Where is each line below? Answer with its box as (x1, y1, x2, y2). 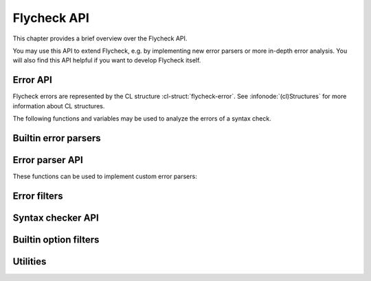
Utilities (12, 256, 47, 267)
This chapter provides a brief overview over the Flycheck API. (12, 34, 188, 42)
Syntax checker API (12, 212, 99, 223)
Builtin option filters (12, 234, 100, 245)
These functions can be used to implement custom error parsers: (12, 172, 197, 180)
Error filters (12, 190, 63, 201)
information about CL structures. (12, 101, 105, 110)
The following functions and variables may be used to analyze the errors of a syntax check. (12, 114, 271, 123)
